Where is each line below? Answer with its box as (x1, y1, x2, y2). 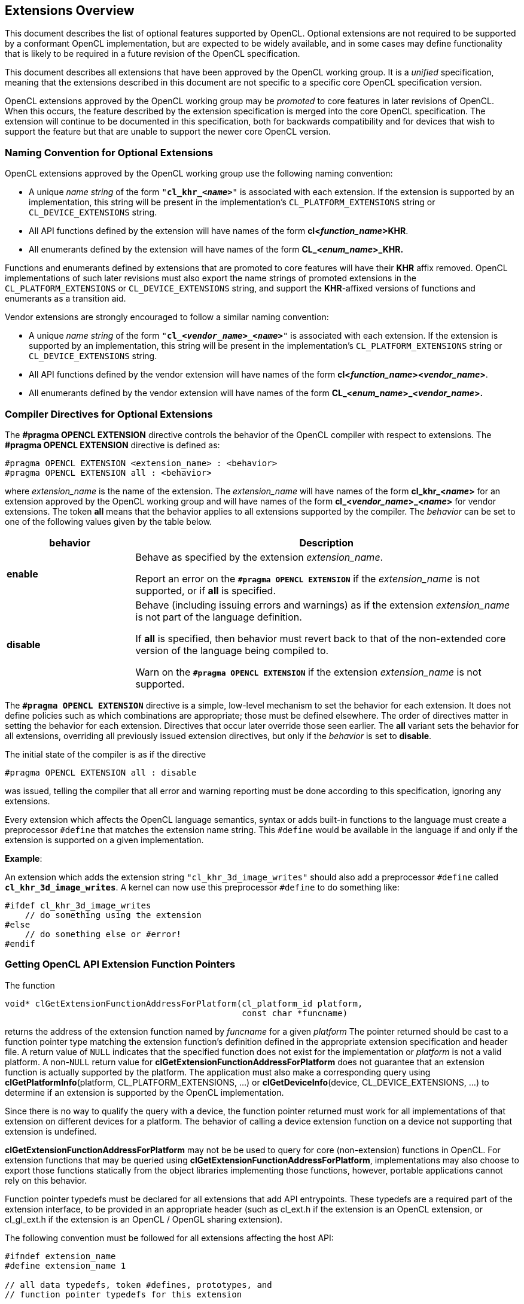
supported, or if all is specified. (135, 584, 276, 597)
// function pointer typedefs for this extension (5, 1289, 242, 1299)
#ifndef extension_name (5, 1251, 116, 1261)
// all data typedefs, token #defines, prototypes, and (5, 1279, 272, 1290)
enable (7, 567, 38, 580)
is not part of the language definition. (135, 610, 302, 623)
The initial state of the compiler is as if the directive (5, 749, 206, 759)
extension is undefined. (5, 1126, 97, 1136)
